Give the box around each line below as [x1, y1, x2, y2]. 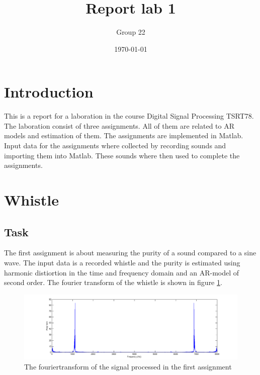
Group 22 [116, 27, 145, 37]
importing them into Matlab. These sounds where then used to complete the [4, 150, 240, 160]
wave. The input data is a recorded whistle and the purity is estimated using [4, 257, 240, 267]
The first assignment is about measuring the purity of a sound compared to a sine [4, 247, 256, 258]
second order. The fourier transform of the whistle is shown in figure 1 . [4, 277, 222, 288]
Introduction [4, 81, 94, 102]
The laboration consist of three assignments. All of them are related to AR [4, 120, 235, 131]
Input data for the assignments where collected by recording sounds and [4, 140, 226, 151]
